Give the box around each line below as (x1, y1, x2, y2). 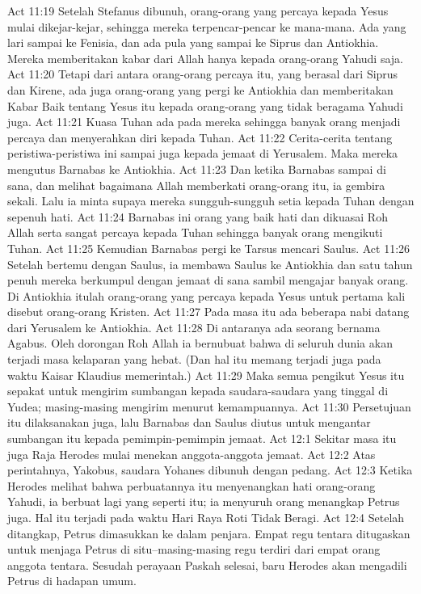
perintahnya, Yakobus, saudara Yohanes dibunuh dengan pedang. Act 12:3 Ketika (7, 461, 413, 478)
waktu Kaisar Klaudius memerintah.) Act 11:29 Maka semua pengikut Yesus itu (7, 366, 405, 383)
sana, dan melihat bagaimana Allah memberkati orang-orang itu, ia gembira (7, 176, 385, 193)
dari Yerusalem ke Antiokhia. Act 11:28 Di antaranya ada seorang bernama (7, 318, 381, 335)
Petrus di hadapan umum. (7, 572, 137, 589)
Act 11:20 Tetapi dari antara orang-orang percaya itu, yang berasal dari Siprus (7, 65, 398, 82)
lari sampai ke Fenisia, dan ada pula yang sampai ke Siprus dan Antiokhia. (7, 34, 379, 51)
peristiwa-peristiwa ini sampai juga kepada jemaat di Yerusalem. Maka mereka (7, 145, 398, 162)
